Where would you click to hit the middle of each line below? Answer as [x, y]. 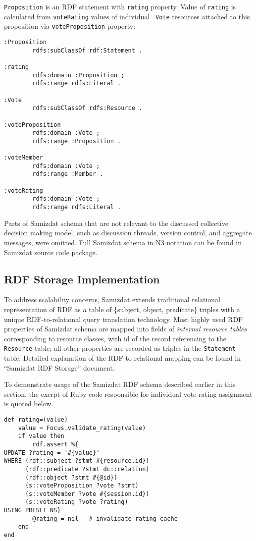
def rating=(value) [36, 419]
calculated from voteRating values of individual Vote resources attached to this [127, 16]
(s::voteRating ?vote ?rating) [77, 502]
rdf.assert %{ [55, 444]
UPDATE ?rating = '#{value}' [52, 453]
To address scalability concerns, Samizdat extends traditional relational [112, 299]
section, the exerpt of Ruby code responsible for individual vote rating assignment [128, 394]
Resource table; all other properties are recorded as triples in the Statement [120, 348]
